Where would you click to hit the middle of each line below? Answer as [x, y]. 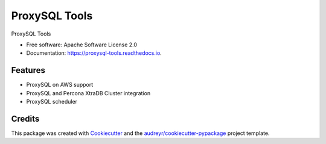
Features [28, 70]
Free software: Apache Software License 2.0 [82, 45]
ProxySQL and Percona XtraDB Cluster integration [88, 93]
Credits [25, 118]
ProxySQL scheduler [52, 102]
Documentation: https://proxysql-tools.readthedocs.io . [94, 53]
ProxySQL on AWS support [60, 85]
